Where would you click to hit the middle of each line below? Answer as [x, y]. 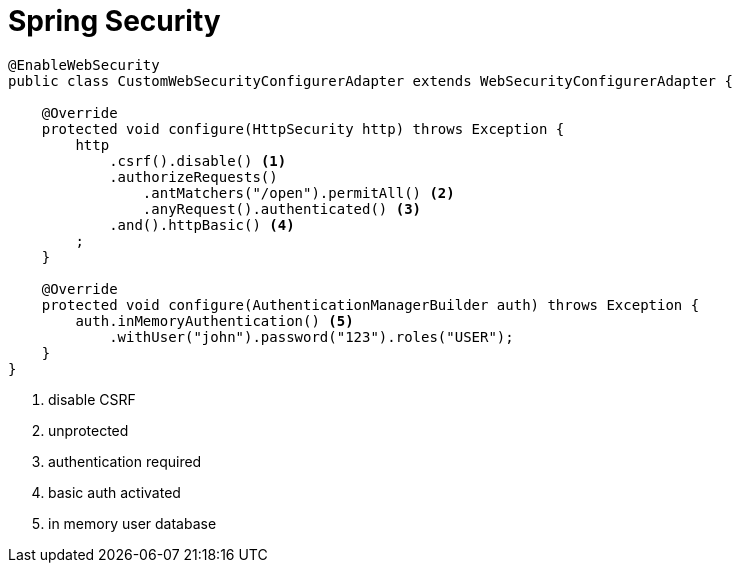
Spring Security [114, 21]
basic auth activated [114, 492]
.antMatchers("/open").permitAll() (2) [298, 192]
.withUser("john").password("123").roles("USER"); [311, 336]
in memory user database [132, 523]
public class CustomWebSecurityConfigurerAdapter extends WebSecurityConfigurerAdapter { [370, 80]
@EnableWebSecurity [84, 64]
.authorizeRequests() [193, 176]
